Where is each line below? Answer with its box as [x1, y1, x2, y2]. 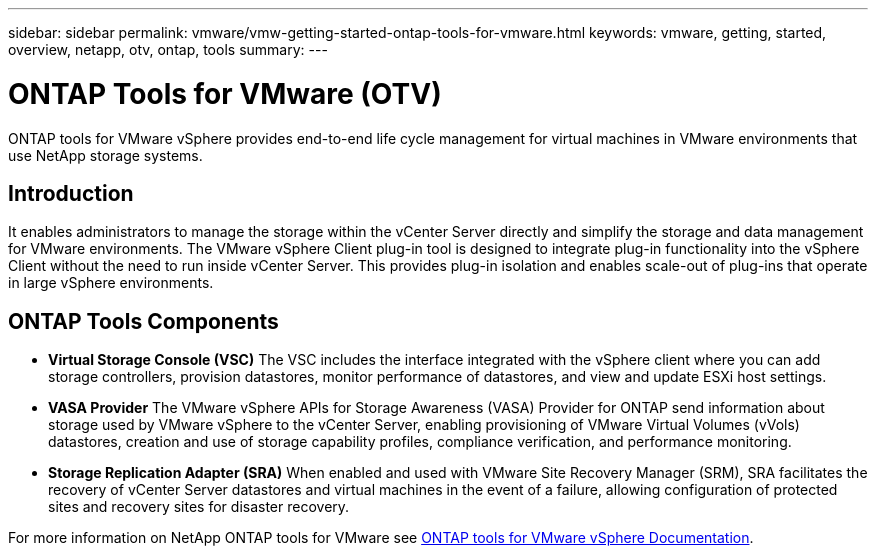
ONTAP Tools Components [8, 308, 279, 334]
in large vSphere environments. [8, 274, 214, 292]
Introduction [8, 180, 134, 206]
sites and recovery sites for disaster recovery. [48, 498, 350, 516]
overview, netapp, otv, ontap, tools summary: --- [8, 41, 328, 58]
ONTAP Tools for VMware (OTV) [8, 76, 442, 111]
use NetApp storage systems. [8, 146, 203, 164]
